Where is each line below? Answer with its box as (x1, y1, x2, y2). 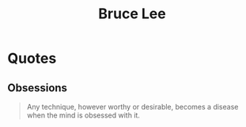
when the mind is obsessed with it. (26, 110, 140, 120)
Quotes (7, 49, 57, 67)
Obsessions (7, 81, 68, 94)
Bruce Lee (97, 5, 167, 23)
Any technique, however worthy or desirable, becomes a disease (26, 102, 239, 111)
